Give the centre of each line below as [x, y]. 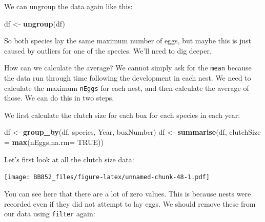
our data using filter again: [50, 214]
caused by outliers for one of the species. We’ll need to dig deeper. [108, 50]
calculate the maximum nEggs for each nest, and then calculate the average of [127, 88]
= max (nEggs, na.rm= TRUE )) [54, 142]
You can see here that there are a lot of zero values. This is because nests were [128, 193]
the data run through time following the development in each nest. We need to [128, 78]
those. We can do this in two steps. [59, 98]
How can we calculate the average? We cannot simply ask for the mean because [128, 68]
